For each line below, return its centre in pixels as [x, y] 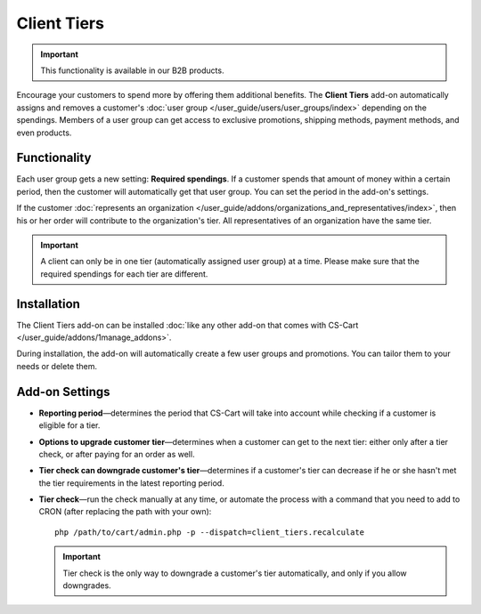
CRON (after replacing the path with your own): [125, 512]
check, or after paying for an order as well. [117, 454]
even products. [44, 133]
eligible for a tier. [69, 425]
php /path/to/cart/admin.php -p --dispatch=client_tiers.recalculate [210, 532]
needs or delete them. [57, 366]
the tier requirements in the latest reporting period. [131, 483]
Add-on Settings [63, 392]
